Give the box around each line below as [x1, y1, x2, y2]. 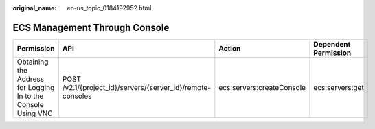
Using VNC [16, 108, 53, 118]
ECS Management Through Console [12, 21, 170, 34]
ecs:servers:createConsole [218, 82, 306, 92]
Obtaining [16, 57, 49, 67]
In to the [16, 91, 44, 101]
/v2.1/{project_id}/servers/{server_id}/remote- [62, 82, 211, 92]
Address [16, 74, 45, 84]
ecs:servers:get [313, 82, 364, 92]
